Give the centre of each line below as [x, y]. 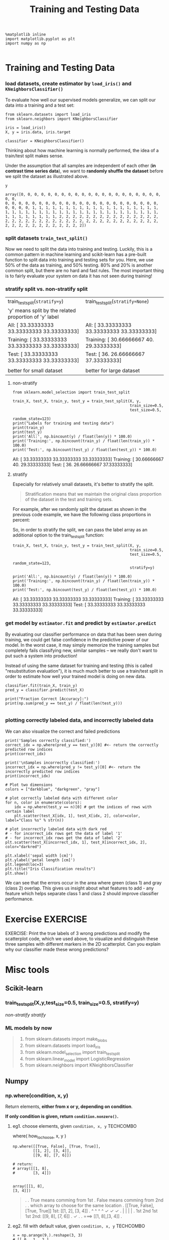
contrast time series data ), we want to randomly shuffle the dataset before [84, 171]
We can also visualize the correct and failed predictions [63, 731]
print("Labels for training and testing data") [63, 423]
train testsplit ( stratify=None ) [117, 302]
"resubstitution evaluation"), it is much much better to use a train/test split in [84, 671]
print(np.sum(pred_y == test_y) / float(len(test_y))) [64, 703]
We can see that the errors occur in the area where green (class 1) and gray [83, 882]
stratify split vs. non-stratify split [47, 289]
